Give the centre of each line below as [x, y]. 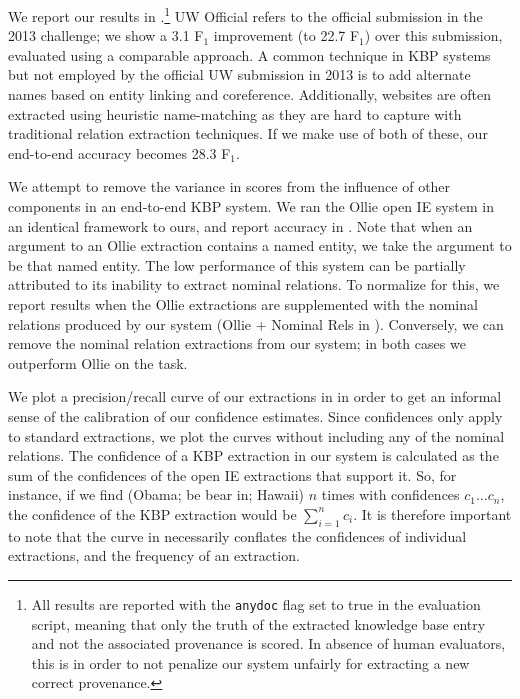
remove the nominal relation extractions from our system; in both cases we [237, 343]
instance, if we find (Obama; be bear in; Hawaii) [156, 494]
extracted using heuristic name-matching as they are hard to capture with [235, 113]
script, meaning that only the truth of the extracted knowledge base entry [258, 623]
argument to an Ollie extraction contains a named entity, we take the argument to [260, 245]
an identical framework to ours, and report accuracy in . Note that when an [240, 225]
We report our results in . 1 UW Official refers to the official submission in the [245, 14]
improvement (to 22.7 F [286, 35]
